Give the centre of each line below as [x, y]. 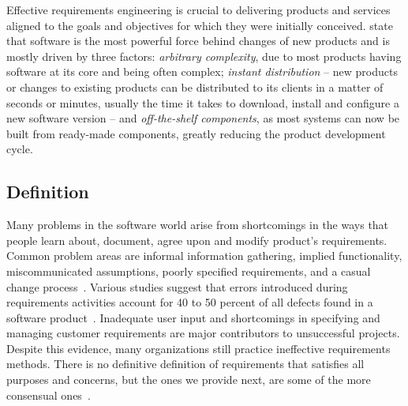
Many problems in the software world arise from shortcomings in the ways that [198, 225]
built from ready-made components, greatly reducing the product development [196, 133]
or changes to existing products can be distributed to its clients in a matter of [195, 86]
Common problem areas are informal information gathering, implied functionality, [204, 256]
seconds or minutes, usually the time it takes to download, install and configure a [203, 102]
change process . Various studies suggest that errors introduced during [177, 286]
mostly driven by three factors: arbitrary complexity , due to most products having [204, 56]
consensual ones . [49, 395]
